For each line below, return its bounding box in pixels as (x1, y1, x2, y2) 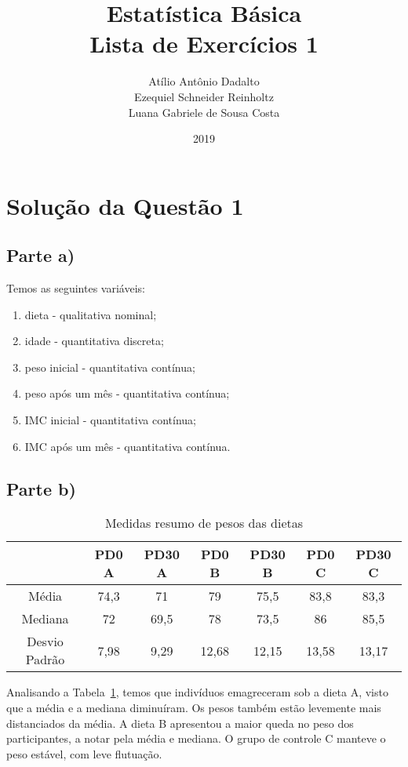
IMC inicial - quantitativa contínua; (24, 412, 196, 428)
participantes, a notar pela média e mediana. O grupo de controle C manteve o (6, 730, 386, 747)
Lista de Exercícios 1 (89, 27, 319, 60)
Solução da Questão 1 (6, 189, 244, 221)
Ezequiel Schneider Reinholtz (134, 88, 274, 104)
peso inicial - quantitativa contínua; (24, 358, 195, 375)
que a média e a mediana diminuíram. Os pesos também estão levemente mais (6, 700, 381, 716)
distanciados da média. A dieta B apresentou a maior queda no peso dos (6, 714, 354, 731)
